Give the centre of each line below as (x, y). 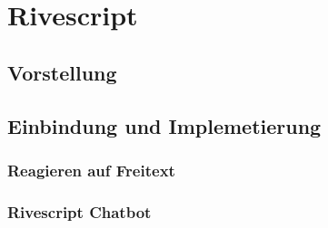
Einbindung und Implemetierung (164, 125)
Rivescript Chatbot (80, 211)
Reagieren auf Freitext (91, 170)
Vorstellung (62, 72)
